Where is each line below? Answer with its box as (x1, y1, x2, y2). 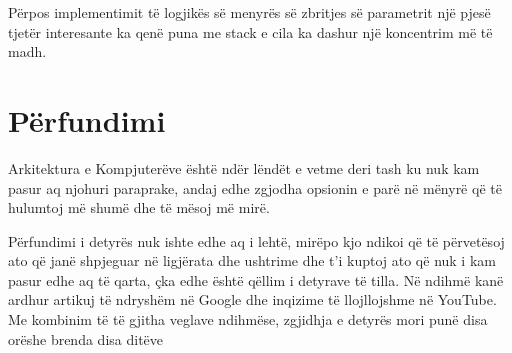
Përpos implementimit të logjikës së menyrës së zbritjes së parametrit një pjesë (8, 2, 491, 22)
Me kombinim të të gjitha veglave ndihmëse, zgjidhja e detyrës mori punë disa (8, 309, 488, 330)
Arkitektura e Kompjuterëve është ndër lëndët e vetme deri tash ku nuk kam (8, 157, 480, 178)
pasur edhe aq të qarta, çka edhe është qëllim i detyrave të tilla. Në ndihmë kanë (8, 269, 504, 290)
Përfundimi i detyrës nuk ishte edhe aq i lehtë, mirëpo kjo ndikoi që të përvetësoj (8, 230, 505, 251)
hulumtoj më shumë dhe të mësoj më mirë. (8, 197, 270, 218)
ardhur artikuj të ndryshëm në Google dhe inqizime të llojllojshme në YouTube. (8, 289, 497, 310)
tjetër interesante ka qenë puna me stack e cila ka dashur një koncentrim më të (8, 21, 493, 42)
